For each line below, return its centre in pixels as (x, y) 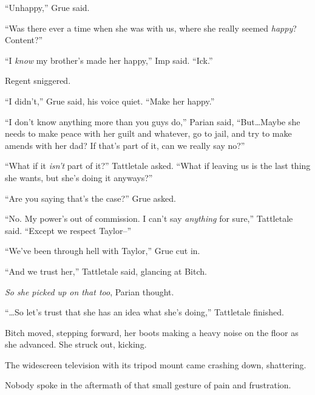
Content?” (24, 40)
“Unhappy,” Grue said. (47, 7)
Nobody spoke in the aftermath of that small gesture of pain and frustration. (148, 385)
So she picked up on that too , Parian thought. (90, 291)
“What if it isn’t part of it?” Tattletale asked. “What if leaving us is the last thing (158, 166)
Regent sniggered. (38, 81)
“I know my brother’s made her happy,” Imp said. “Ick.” (109, 60)
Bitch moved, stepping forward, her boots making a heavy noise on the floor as (152, 332)
